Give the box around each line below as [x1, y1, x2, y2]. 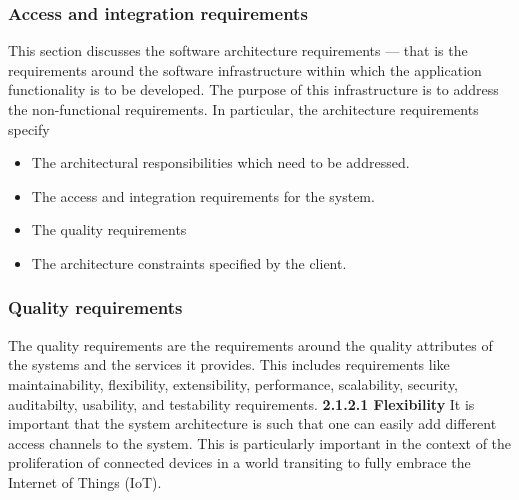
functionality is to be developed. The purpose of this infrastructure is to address [8, 79, 499, 100]
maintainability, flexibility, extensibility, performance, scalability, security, [8, 373, 459, 394]
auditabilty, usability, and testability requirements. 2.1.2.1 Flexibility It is [8, 393, 475, 414]
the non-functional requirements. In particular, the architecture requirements [8, 99, 479, 119]
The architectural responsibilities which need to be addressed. [31, 152, 410, 173]
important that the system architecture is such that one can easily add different [8, 413, 497, 434]
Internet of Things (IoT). [8, 471, 162, 492]
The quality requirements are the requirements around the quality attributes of [8, 334, 493, 355]
